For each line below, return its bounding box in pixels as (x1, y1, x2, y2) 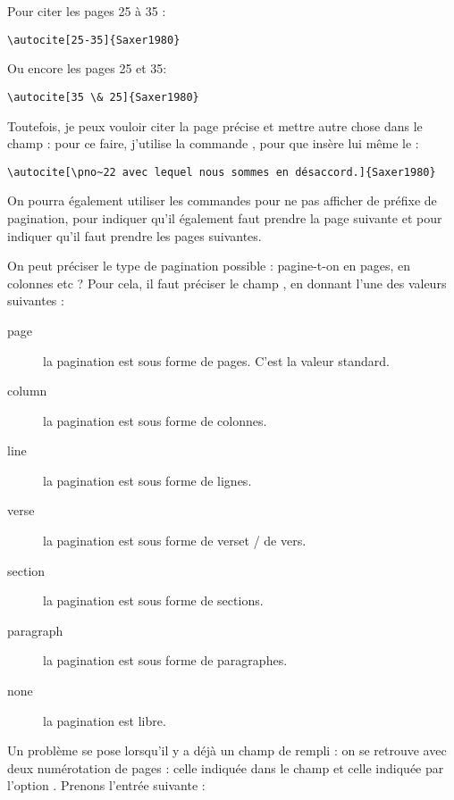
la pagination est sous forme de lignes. (43, 471, 252, 489)
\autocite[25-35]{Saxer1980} (7, 33, 181, 46)
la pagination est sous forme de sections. (43, 591, 264, 610)
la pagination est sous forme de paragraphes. (43, 651, 288, 670)
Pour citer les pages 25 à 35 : (7, 2, 166, 20)
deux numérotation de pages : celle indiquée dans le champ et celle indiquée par (7, 758, 444, 777)
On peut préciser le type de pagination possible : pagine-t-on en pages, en (7, 256, 411, 275)
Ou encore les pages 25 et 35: (7, 59, 167, 78)
